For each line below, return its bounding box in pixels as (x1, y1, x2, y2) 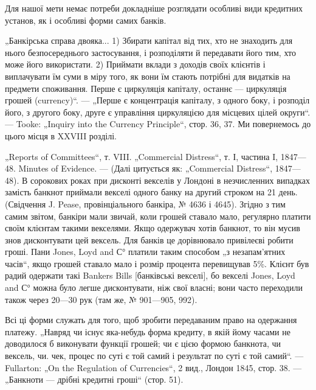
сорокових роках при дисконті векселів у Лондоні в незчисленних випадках (30, 173, 310, 186)
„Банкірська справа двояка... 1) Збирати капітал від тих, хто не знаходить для (5, 34, 293, 47)
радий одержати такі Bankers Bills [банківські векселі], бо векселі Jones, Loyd (5, 269, 295, 282)
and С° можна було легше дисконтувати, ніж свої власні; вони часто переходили (5, 281, 303, 294)
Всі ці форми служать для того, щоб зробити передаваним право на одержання (5, 313, 297, 326)
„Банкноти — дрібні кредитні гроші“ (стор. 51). (5, 373, 184, 386)
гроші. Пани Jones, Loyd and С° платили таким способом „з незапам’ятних (5, 245, 286, 258)
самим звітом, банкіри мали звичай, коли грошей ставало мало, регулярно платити (5, 209, 311, 222)
